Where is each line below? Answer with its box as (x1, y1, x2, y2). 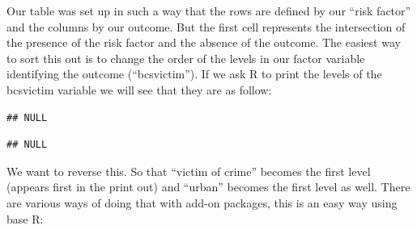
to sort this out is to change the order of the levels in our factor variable (6, 49, 365, 66)
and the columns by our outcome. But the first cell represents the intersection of (6, 18, 406, 35)
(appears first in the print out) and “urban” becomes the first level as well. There (6, 178, 411, 195)
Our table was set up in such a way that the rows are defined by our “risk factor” (6, 2, 411, 19)
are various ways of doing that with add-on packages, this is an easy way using (6, 194, 398, 211)
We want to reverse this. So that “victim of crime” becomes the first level (6, 162, 371, 179)
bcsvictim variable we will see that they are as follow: (6, 81, 272, 98)
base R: (6, 210, 44, 227)
